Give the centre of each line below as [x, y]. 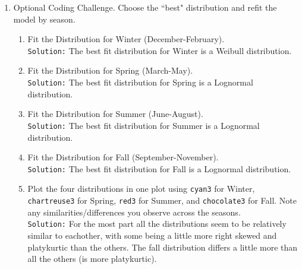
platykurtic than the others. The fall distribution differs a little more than [163, 247]
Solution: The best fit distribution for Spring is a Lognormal [140, 82]
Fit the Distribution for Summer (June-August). [115, 114]
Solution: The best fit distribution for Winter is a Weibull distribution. [160, 50]
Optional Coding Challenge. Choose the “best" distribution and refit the [145, 7]
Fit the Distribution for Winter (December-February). [126, 39]
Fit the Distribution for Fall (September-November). [123, 157]
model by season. [44, 19]
